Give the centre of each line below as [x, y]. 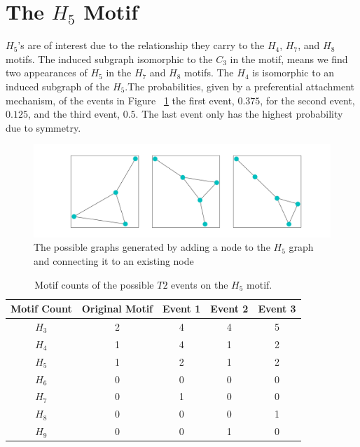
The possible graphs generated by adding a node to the [152, 247]
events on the [200, 284]
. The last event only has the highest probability [239, 114]
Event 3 [277, 309]
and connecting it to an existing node [114, 260]
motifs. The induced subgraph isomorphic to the [109, 59]
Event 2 [229, 309]
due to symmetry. [43, 127]
